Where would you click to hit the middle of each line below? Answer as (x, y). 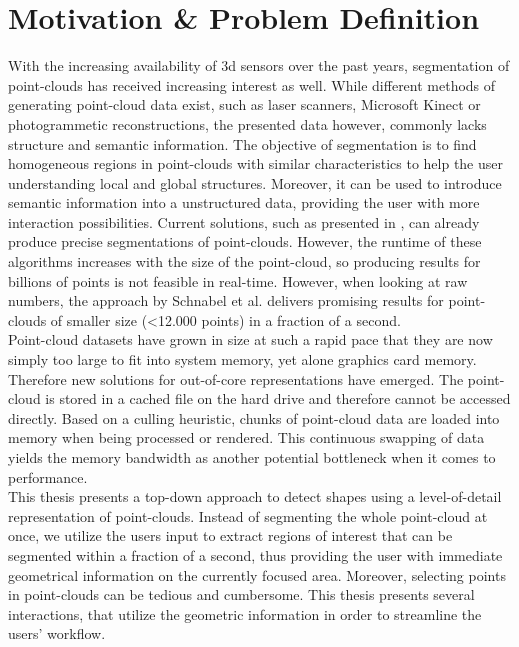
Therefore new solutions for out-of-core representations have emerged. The (236, 378)
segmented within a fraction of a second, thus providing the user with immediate (255, 554)
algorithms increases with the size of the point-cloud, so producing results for (244, 261)
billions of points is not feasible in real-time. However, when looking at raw (238, 280)
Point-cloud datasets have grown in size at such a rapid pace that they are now (250, 339)
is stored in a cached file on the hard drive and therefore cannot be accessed (278, 398)
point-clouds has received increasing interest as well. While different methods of (252, 84)
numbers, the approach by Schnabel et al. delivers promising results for (226, 300)
